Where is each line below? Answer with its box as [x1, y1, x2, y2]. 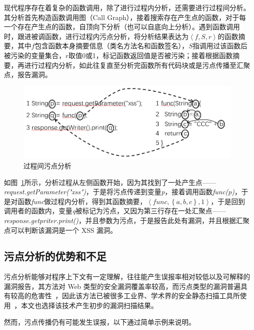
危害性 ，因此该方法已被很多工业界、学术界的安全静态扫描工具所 [31, 290, 240, 301]
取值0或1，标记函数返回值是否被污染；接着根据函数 [68, 50, 233, 60]
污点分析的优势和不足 [4, 248, 106, 264]
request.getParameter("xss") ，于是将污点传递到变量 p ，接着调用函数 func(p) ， [4, 186, 241, 197]
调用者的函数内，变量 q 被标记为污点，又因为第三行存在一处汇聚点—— [4, 206, 226, 216]
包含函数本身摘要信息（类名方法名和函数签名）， [34, 41, 189, 51]
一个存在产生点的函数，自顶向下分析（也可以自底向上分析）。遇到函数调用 [4, 21, 240, 32]
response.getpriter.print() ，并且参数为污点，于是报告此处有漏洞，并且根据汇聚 [4, 215, 250, 225]
